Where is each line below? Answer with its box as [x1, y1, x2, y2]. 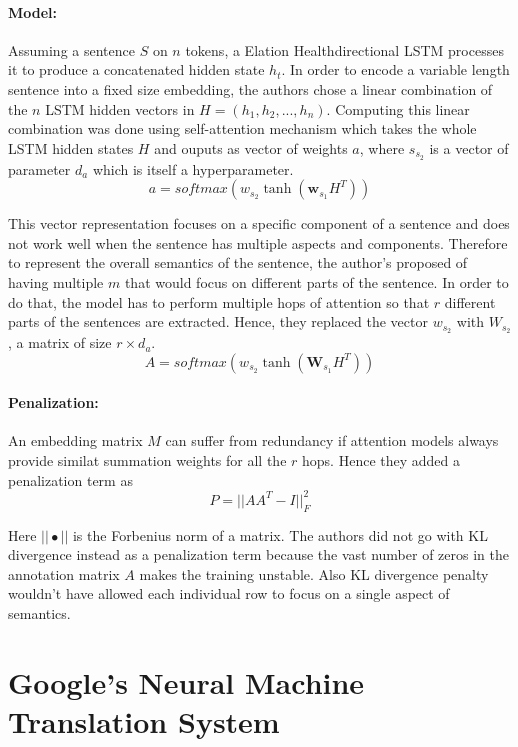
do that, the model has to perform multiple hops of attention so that [8, 291, 430, 312]
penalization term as [8, 469, 133, 490]
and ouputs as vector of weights [154, 137, 348, 158]
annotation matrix [8, 563, 120, 584]
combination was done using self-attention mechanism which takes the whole [8, 118, 477, 139]
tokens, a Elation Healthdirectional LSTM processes [185, 39, 504, 60]
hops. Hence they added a [302, 450, 460, 471]
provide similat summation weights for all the [8, 450, 287, 471]
